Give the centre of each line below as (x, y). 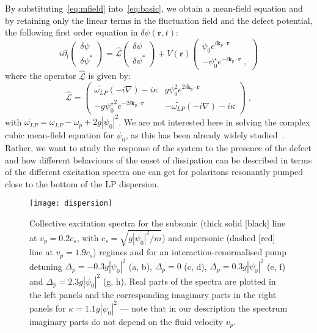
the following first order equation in (71, 32)
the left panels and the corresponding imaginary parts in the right (153, 294)
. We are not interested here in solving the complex (214, 122)
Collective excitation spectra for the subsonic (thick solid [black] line (158, 223)
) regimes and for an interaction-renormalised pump (190, 252)
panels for (48, 308)
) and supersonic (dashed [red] (219, 237)
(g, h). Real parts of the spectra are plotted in (189, 281)
